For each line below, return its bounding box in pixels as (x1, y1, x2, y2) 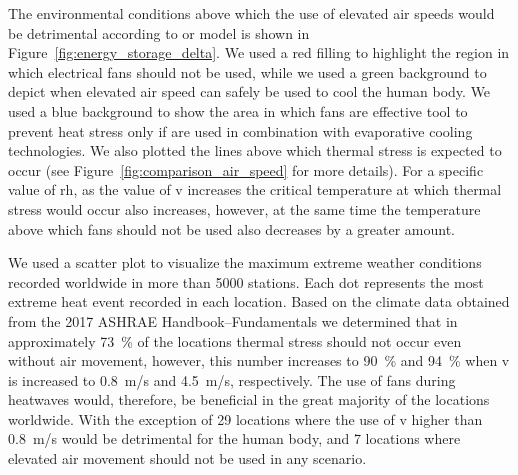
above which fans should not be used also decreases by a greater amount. (8, 218, 455, 239)
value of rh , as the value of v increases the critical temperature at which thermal (8, 179, 502, 200)
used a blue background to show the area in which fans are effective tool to (8, 100, 468, 121)
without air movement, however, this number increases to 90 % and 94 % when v (8, 350, 510, 371)
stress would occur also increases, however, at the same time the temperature (8, 198, 481, 219)
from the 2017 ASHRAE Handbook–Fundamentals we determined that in (8, 310, 458, 331)
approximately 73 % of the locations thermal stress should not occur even (8, 330, 462, 351)
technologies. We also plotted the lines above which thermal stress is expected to (8, 140, 502, 161)
